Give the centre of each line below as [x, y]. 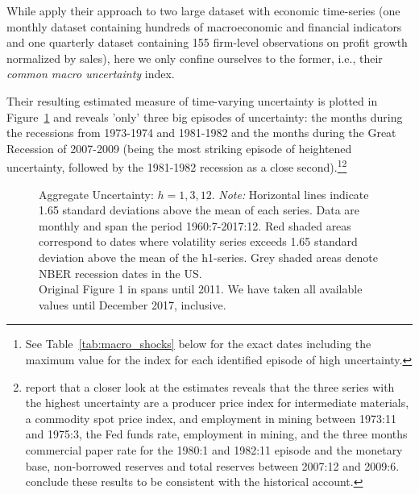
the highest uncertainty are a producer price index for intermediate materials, [217, 403]
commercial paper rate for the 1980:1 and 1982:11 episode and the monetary [214, 449]
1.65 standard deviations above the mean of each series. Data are [199, 210]
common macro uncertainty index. [91, 74]
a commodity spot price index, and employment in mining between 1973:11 [211, 418]
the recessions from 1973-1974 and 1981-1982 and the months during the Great [201, 133]
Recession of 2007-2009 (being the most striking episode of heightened [179, 148]
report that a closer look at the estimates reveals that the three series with [210, 386]
